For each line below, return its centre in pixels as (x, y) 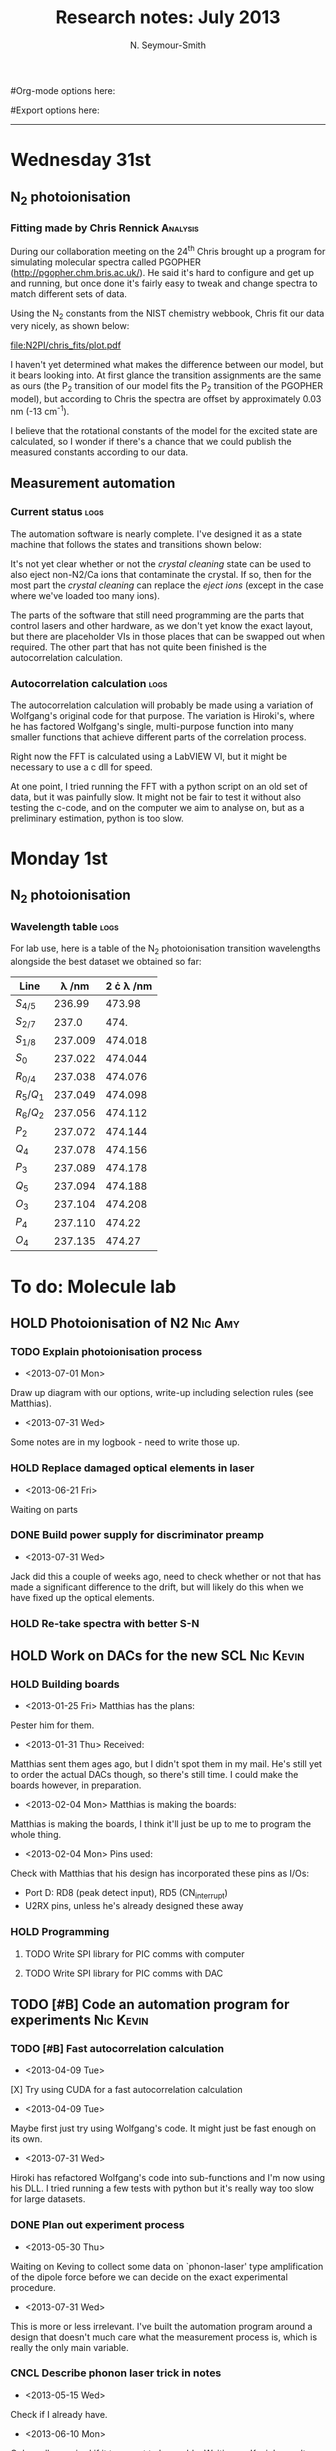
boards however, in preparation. (76, 1785)
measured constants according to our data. (99, 452)
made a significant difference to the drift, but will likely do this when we (157, 1587)
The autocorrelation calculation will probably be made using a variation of (162, 705)
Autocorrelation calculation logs (89, 683)
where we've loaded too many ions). (85, 595)
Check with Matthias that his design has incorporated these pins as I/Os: (160, 1873)
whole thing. (36, 1835)
